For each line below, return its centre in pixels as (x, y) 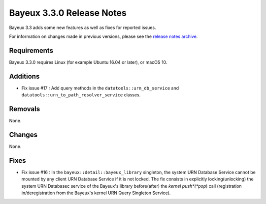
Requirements (31, 50)
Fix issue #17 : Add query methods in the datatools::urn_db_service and (100, 88)
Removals (25, 109)
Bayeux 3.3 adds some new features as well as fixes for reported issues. (83, 28)
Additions (24, 76)
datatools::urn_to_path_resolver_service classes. (81, 95)
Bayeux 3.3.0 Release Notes (68, 13)
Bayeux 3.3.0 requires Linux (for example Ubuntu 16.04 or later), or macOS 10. (88, 62)
